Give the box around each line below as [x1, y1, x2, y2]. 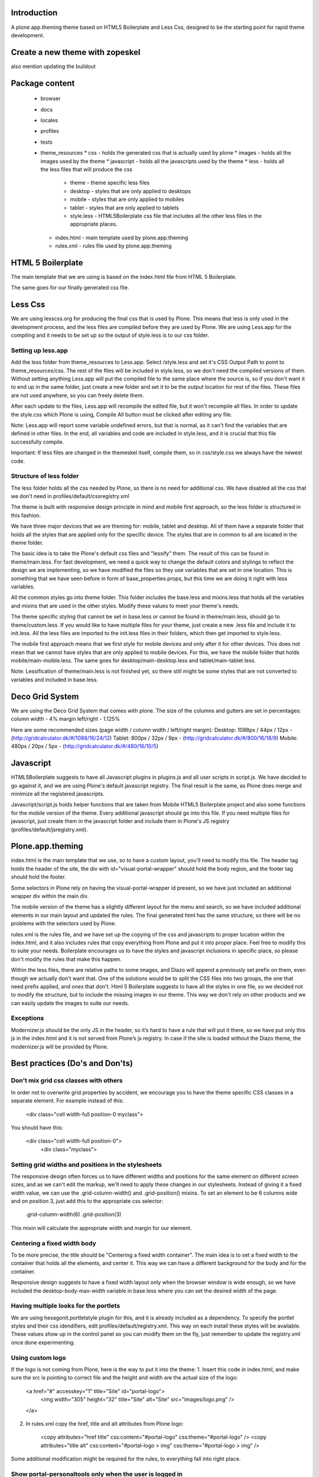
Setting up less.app [11, 346, 68, 354]
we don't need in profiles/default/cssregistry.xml [11, 493, 129, 500]
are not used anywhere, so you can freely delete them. [11, 392, 144, 399]
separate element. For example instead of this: [11, 1097, 124, 1104]
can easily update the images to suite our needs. [11, 999, 129, 1007]
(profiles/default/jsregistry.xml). [11, 826, 88, 833]
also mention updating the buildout [11, 63, 96, 70]
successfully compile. [11, 438, 64, 445]
